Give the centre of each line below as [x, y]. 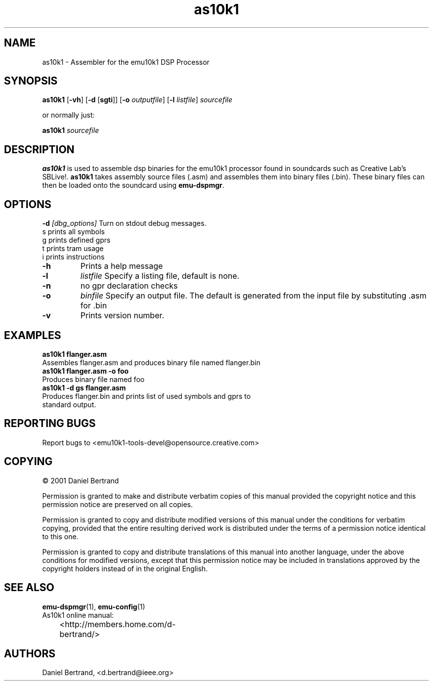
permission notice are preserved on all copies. [117, 504]
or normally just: [68, 115]
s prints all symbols [73, 232]
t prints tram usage [73, 249]
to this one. [60, 536]
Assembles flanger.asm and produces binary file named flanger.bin [151, 362]
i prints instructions [73, 257]
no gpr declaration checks [129, 286]
